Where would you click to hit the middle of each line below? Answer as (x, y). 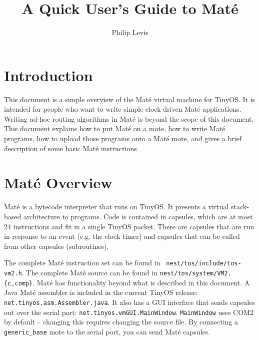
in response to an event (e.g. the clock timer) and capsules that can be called (122, 236)
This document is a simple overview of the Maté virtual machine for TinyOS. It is (130, 99)
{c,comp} (18, 283)
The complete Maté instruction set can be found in (82, 263)
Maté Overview (58, 183)
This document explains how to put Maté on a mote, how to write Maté (115, 128)
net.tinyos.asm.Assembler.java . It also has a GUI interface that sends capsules (129, 302)
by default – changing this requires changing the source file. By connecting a (121, 322)
